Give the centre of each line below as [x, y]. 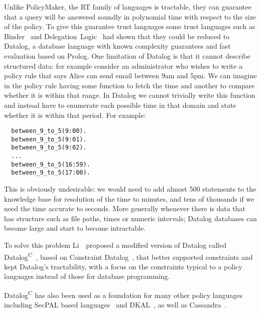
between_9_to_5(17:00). [51, 173]
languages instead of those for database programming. [87, 276]
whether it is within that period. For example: [75, 115]
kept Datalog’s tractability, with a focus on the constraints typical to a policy [123, 266]
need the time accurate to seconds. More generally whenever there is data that [125, 208]
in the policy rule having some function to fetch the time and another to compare [129, 85]
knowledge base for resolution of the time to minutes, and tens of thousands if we [129, 198]
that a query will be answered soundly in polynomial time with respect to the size [130, 16]
